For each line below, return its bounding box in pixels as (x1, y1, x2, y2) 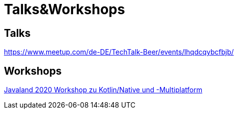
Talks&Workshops (4, 1, 125, 18)
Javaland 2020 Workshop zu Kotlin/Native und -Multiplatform (4, 85, 203, 94)
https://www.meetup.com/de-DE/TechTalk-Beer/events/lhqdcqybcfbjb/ (4, 48, 234, 56)
